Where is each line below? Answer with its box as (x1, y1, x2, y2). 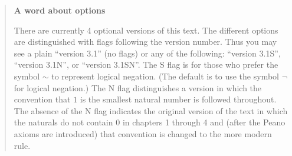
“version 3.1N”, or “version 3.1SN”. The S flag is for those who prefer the (14, 58, 278, 71)
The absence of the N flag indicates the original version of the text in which (14, 104, 288, 117)
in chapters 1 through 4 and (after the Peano (122, 116, 286, 128)
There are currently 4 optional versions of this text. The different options (14, 24, 278, 36)
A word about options (14, 4, 106, 16)
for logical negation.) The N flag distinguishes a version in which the (14, 81, 262, 94)
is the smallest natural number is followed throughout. (80, 93, 277, 105)
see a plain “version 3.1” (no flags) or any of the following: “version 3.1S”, (14, 47, 281, 59)
